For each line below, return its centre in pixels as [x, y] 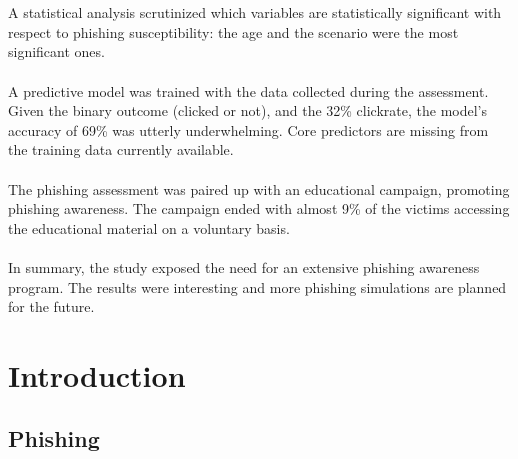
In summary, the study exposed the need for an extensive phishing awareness [244, 266]
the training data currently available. [121, 149]
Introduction [97, 374]
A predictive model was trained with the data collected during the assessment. [248, 90]
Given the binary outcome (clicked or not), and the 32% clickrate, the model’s [247, 110]
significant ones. [56, 51]
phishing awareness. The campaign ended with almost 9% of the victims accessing [259, 208]
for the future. [51, 306]
